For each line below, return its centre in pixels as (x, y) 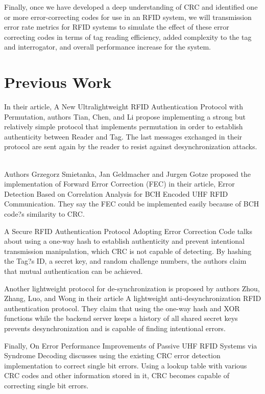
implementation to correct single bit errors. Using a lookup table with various (126, 365)
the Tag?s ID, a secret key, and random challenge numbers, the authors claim (125, 261)
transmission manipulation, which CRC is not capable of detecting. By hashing (128, 251)
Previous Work (58, 82)
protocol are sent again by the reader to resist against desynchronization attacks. (131, 146)
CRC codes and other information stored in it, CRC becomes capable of (117, 375)
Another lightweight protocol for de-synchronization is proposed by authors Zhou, (132, 288)
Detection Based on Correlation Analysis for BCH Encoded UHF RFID (116, 193)
